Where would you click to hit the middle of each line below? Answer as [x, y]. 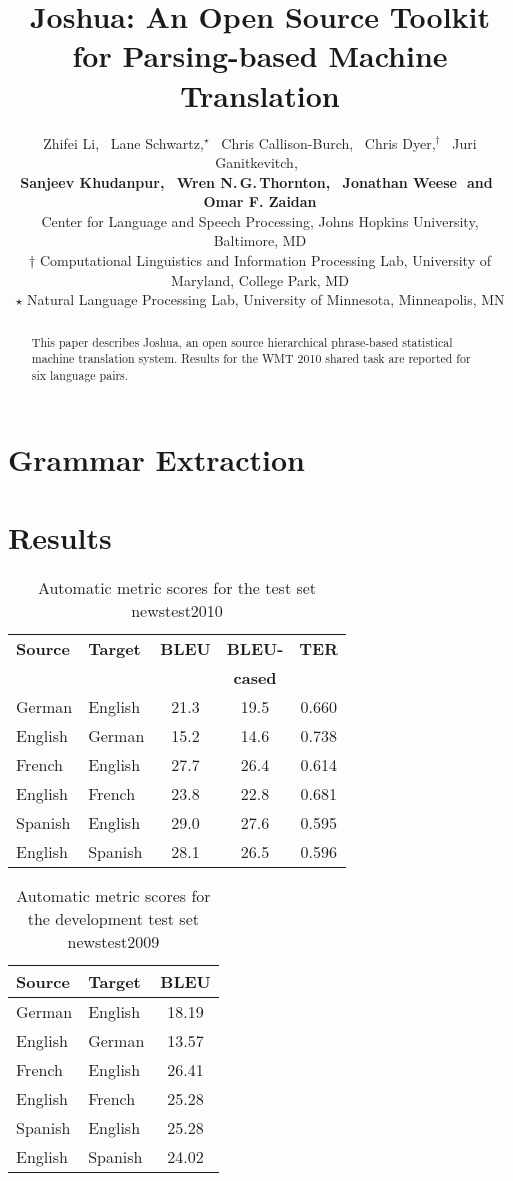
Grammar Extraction [156, 458]
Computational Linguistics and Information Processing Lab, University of [265, 260]
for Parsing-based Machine [260, 55]
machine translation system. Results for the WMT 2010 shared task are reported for [251, 358]
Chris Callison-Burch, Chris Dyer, [328, 142]
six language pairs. [80, 374]
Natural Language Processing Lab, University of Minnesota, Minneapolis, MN [266, 299]
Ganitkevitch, [256, 162]
